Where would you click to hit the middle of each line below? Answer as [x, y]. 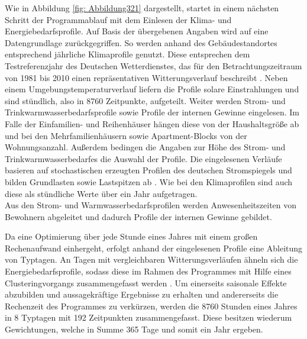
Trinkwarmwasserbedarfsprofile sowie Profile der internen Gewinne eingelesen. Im [152, 112]
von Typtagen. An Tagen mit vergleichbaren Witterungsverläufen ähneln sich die [151, 259]
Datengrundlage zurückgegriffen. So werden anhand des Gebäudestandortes [141, 42]
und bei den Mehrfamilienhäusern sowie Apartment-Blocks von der [126, 135]
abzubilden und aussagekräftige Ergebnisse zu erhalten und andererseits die [142, 294]
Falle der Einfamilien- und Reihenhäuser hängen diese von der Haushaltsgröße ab [152, 123]
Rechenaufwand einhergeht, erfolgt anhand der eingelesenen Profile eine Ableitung [154, 248]
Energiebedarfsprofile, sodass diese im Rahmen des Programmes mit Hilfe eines [148, 271]
